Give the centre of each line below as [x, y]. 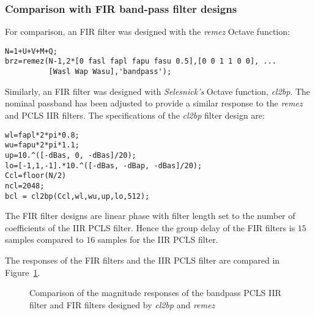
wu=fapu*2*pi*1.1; [42, 145]
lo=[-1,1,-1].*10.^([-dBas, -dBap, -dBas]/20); [104, 165]
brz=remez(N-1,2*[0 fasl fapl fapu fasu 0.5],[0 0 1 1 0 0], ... [141, 61]
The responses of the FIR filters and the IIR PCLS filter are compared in [143, 260]
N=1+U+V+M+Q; [31, 51]
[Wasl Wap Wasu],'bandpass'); [110, 72]
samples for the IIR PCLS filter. [158, 239]
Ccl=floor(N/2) [36, 176]
